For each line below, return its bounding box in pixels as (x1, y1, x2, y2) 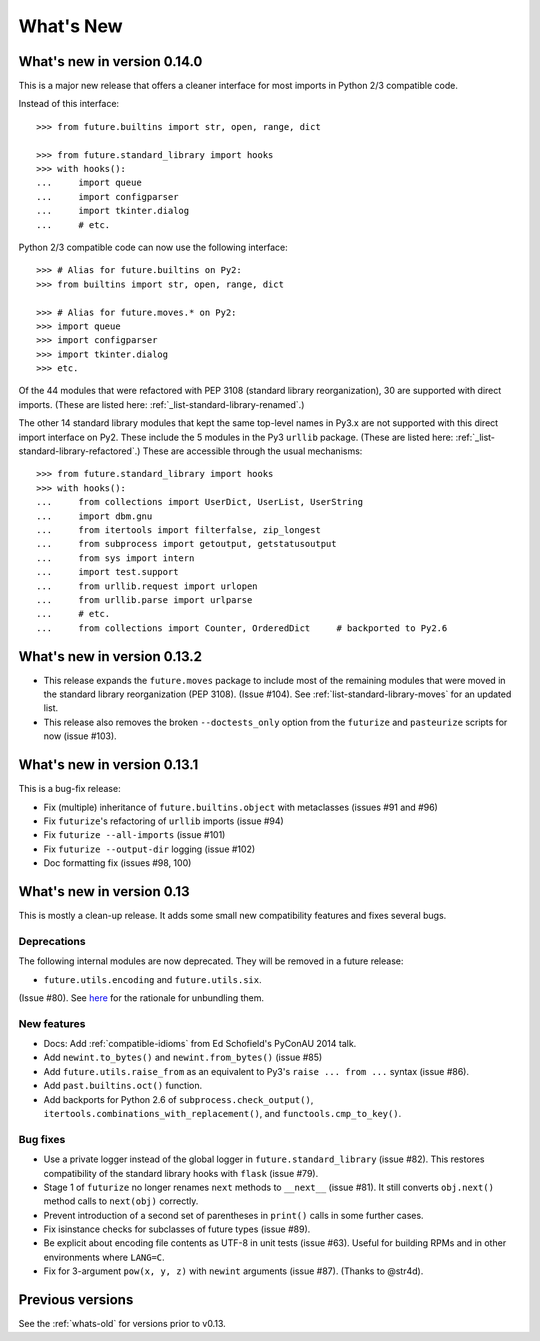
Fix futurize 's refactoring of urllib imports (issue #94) (43, 815, 284, 827)
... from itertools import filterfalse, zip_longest (36, 525, 322, 535)
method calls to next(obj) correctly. (43, 1195, 199, 1207)
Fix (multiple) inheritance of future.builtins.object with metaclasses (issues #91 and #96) (43, 801, 439, 813)
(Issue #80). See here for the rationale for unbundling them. (18, 991, 265, 1004)
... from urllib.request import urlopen (36, 580, 259, 592)
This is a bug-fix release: (18, 783, 121, 795)
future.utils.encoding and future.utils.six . (43, 973, 262, 985)
